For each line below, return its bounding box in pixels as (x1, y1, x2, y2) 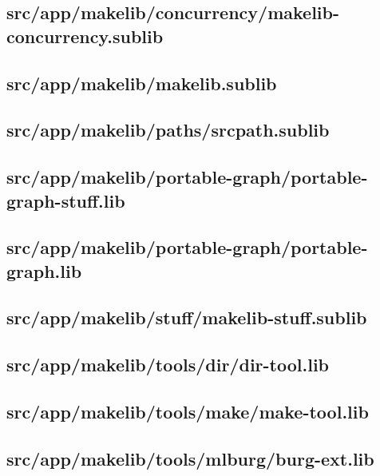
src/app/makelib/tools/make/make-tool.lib (6, 399, 369, 424)
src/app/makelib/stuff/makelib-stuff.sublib (6, 305, 367, 330)
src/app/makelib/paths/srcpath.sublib (6, 117, 330, 142)
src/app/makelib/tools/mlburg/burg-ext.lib (6, 446, 374, 470)
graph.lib (6, 258, 82, 283)
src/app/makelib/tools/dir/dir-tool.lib (6, 352, 330, 377)
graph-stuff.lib (6, 188, 125, 212)
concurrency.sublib (6, 23, 164, 48)
